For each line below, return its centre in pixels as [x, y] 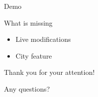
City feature [34, 55]
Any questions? [27, 88]
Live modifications [43, 39]
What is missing [28, 22]
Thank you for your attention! [49, 72]
